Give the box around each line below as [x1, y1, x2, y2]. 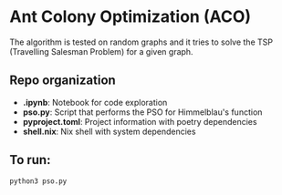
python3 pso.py [9, 176, 68, 186]
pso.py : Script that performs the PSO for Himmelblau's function [22, 107, 263, 118]
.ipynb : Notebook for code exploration [22, 97, 168, 108]
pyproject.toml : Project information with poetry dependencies [22, 116, 257, 127]
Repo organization [9, 73, 116, 88]
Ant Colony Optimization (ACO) [9, 6, 252, 27]
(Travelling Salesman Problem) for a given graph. [9, 46, 193, 56]
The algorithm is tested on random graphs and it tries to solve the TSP [9, 36, 274, 47]
